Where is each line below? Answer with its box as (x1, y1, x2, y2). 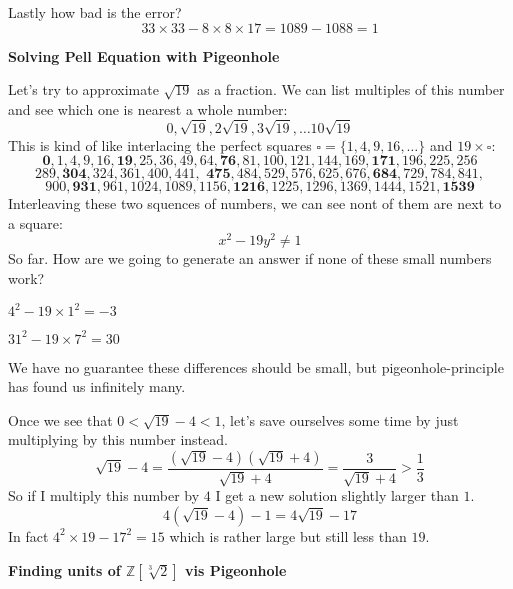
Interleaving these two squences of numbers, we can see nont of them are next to (8, 193, 502, 214)
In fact (8, 525, 49, 546)
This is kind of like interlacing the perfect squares (8, 134, 312, 155)
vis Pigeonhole (185, 559, 287, 580)
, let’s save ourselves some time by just (221, 409, 459, 430)
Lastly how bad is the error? (8, 2, 182, 22)
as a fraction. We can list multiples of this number (196, 79, 505, 100)
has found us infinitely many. (8, 376, 186, 397)
